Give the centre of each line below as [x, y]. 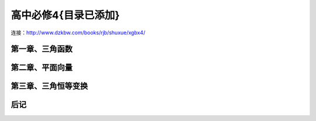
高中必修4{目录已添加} [65, 15]
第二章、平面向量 [42, 68]
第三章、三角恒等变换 [49, 86]
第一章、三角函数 [42, 49]
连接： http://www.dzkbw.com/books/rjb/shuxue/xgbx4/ [78, 33]
